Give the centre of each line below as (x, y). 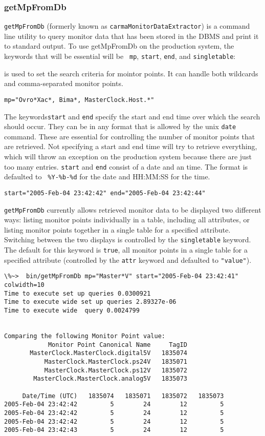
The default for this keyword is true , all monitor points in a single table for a (126, 250)
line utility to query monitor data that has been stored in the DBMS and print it (131, 36)
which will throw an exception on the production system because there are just (128, 157)
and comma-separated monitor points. (64, 83)
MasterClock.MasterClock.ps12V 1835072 (116, 370)
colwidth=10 (24, 285)
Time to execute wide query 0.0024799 (72, 311)
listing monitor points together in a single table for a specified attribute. (117, 229)
